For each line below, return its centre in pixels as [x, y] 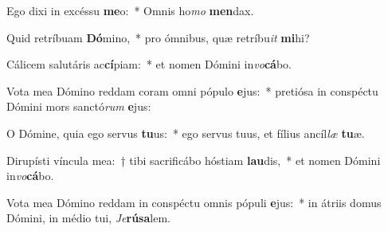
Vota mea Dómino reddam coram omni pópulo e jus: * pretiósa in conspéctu [192, 90]
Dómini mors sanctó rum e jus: [79, 106]
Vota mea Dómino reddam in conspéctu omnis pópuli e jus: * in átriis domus [194, 202]
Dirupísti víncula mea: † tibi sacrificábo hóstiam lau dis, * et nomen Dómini [194, 160]
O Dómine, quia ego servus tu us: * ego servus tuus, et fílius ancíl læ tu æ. [186, 133]
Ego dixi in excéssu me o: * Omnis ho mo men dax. [130, 10]
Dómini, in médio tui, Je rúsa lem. [88, 218]
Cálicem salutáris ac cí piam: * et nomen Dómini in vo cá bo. [149, 64]
